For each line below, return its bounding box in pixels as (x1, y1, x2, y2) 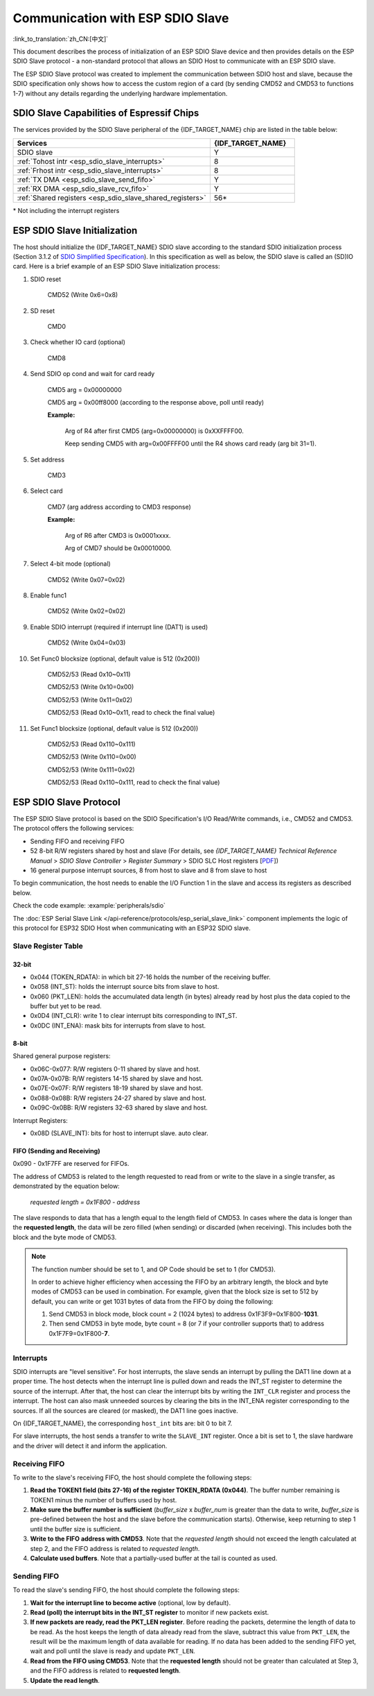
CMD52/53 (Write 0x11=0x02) (47, 695, 133, 704)
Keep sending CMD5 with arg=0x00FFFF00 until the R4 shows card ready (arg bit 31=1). (64, 439, 317, 448)
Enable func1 (30, 591, 67, 600)
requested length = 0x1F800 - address (30, 1198, 141, 1206)
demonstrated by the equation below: (12, 1182, 121, 1190)
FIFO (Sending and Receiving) (12, 1147, 100, 1155)
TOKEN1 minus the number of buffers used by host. (30, 1495, 177, 1504)
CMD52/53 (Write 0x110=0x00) (47, 753, 136, 761)
